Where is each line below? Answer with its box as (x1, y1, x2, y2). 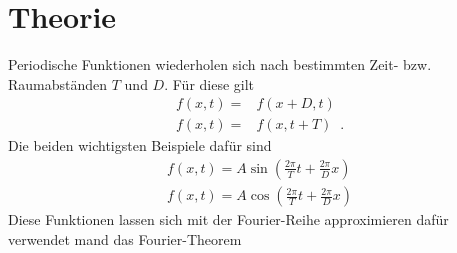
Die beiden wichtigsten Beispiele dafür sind (8, 135, 272, 156)
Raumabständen (8, 73, 108, 94)
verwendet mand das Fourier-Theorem (8, 228, 242, 249)
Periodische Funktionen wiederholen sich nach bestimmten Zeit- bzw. (8, 54, 432, 75)
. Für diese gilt (164, 73, 255, 94)
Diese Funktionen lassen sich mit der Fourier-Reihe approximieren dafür (8, 209, 449, 230)
